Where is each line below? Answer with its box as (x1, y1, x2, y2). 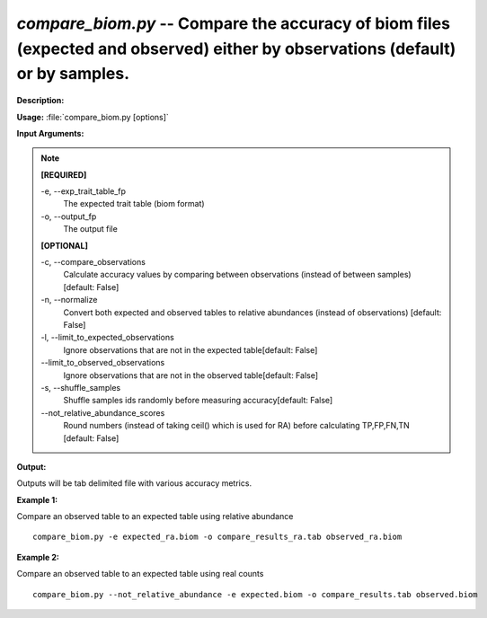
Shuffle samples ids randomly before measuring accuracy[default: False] (63, 395, 333, 406)
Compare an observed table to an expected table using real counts (16, 569, 264, 579)
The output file (63, 224, 119, 234)
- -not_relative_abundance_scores (40, 407, 165, 418)
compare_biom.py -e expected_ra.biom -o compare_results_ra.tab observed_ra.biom (32, 532, 403, 543)
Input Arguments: (16, 128, 84, 138)
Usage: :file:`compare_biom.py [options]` (16, 111, 170, 122)
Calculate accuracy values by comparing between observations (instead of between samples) (63, 269, 412, 280)
